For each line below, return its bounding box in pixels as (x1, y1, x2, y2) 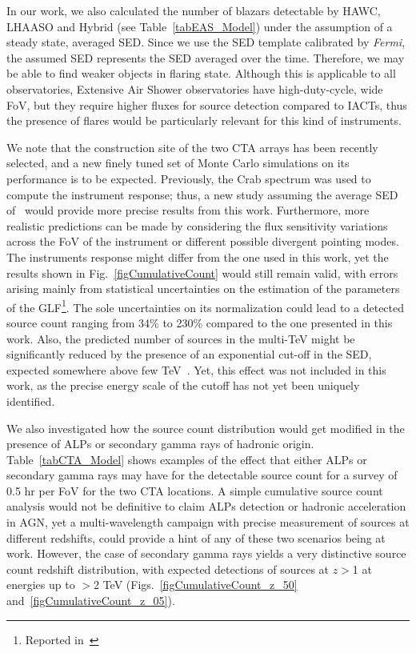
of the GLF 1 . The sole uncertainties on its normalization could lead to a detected (6, 296, 405, 315)
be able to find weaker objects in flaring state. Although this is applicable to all (6, 65, 396, 82)
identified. (6, 392, 55, 409)
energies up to (6, 576, 75, 593)
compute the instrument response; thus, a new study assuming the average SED (6, 186, 398, 202)
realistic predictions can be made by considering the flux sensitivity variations (6, 217, 388, 234)
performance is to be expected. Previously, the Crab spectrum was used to (6, 170, 371, 186)
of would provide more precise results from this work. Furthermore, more (6, 202, 370, 218)
